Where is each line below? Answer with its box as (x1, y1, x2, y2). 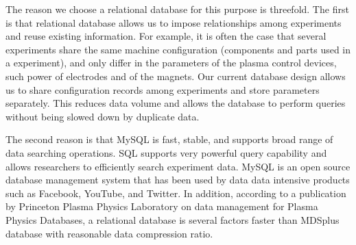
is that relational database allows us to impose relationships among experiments (5, 15, 342, 29)
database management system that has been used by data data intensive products (5, 172, 350, 187)
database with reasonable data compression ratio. (5, 226, 213, 240)
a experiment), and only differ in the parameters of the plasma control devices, (5, 55, 337, 70)
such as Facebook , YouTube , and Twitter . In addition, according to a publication (5, 185, 346, 200)
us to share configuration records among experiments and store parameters (5, 82, 320, 96)
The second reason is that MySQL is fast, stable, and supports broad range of (5, 132, 333, 146)
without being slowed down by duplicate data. (5, 109, 200, 123)
